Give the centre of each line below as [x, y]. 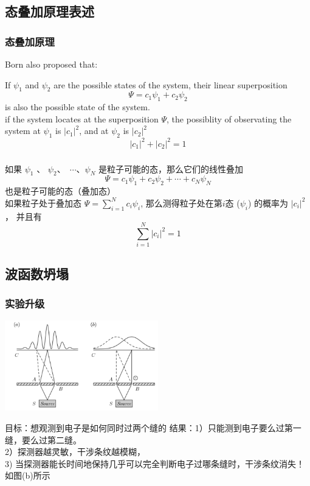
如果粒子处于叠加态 [43, 202]
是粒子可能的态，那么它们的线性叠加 [170, 168]
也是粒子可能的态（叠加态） [60, 191]
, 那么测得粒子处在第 [181, 202]
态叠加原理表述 [50, 11]
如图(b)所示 [28, 475]
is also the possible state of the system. [77, 107]
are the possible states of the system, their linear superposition [170, 84]
